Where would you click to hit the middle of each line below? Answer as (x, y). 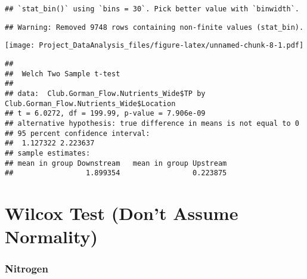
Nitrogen (27, 269)
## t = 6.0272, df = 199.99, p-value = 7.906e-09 (105, 114)
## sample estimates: (48, 153)
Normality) (52, 236)
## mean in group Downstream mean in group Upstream (116, 163)
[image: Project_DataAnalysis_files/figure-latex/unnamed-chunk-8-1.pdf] (154, 46)
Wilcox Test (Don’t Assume (122, 213)
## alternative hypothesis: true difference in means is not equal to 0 (152, 123)
